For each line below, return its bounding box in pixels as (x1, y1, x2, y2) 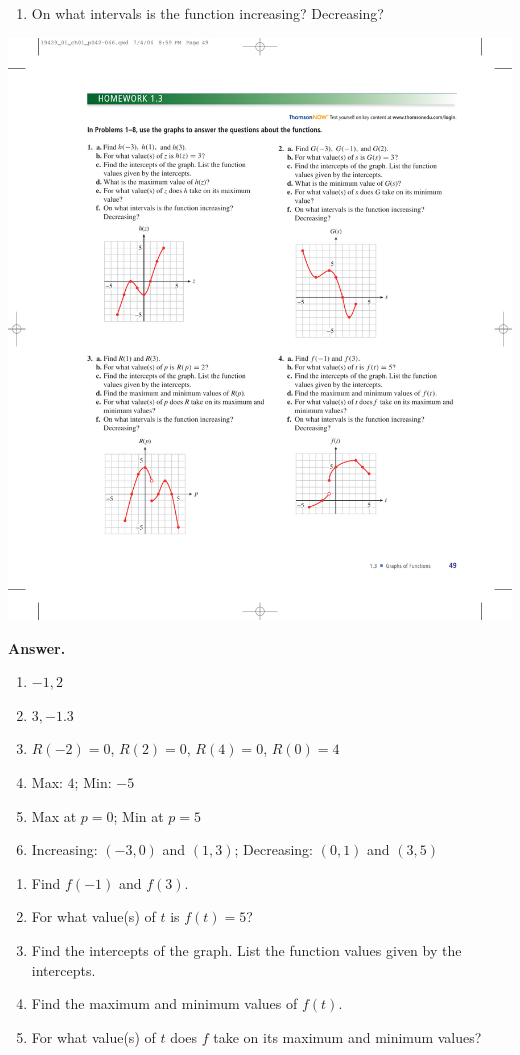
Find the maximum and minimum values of (31, 993, 298, 1014)
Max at (31, 805, 77, 826)
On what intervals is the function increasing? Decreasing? (31, 3, 384, 23)
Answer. (8, 637, 66, 658)
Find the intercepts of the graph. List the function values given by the (31, 940, 462, 961)
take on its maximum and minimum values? (213, 1026, 482, 1047)
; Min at (113, 805, 164, 826)
